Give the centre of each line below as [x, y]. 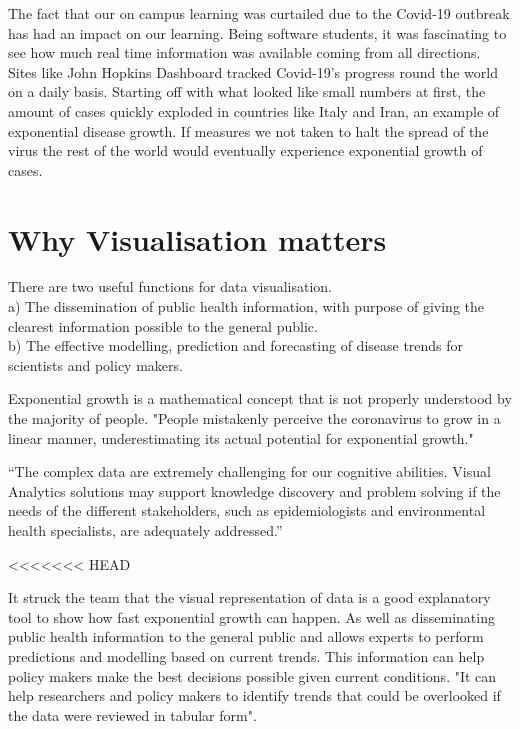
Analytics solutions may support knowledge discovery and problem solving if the [254, 490]
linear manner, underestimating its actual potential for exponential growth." [241, 437]
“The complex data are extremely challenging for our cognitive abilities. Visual [249, 471]
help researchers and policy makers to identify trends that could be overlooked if [254, 695]
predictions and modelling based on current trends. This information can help [246, 655]
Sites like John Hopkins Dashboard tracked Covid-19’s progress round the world [253, 71]
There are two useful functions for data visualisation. [170, 286]
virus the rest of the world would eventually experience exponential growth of [245, 150]
